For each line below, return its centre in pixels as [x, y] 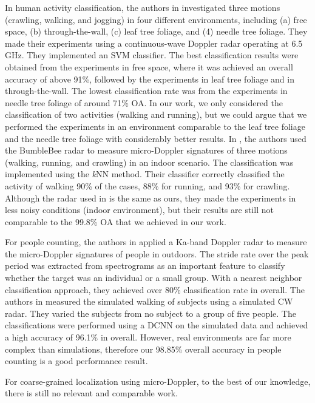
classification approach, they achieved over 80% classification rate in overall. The [155, 289]
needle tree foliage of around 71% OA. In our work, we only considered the [144, 102]
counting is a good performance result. [76, 361]
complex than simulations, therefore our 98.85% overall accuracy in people [143, 349]
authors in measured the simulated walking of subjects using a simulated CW [149, 301]
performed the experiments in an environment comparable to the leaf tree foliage [155, 126]
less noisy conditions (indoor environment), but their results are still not [139, 210]
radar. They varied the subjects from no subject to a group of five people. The [151, 313]
